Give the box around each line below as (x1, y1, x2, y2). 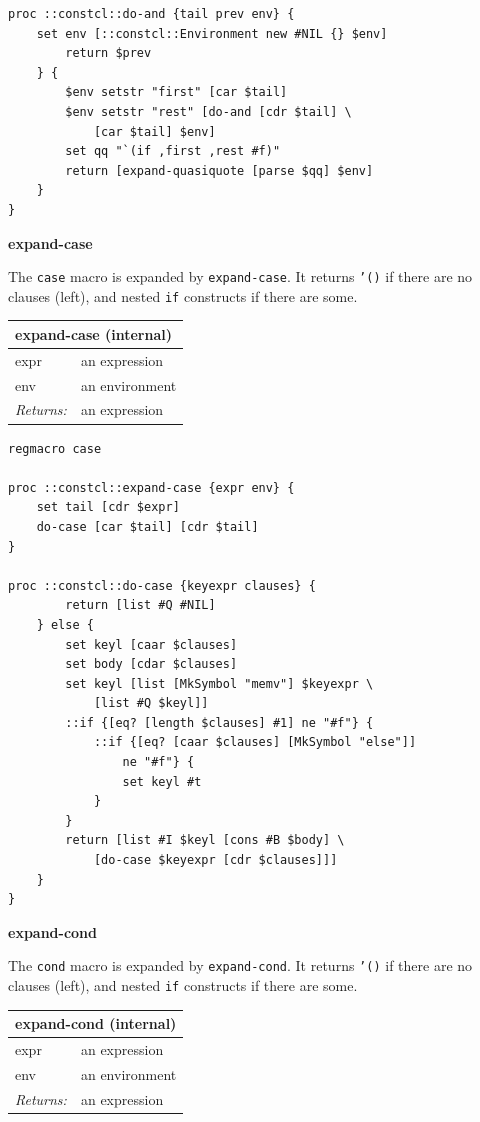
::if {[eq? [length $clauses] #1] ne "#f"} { (65, 715, 374, 730)
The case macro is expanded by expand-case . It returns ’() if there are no (8, 266, 473, 287)
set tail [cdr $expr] (36, 500, 180, 515)
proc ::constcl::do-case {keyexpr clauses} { (8, 578, 316, 593)
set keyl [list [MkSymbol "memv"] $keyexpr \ (65, 676, 374, 691)
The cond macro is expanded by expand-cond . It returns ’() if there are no (8, 955, 473, 976)
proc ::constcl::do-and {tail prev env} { (8, 7, 295, 21)
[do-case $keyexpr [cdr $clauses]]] (93, 853, 338, 868)
